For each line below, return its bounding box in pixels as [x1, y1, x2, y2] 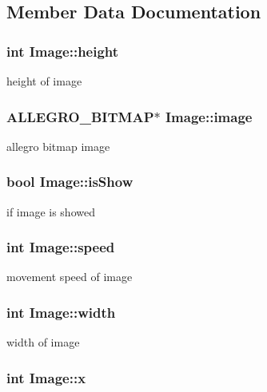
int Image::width [6, 302, 116, 322]
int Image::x [6, 367, 86, 387]
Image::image [165, 106, 253, 126]
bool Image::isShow [6, 172, 133, 192]
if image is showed [6, 203, 95, 220]
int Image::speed [6, 237, 115, 257]
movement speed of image [6, 268, 133, 285]
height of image [6, 73, 82, 89]
